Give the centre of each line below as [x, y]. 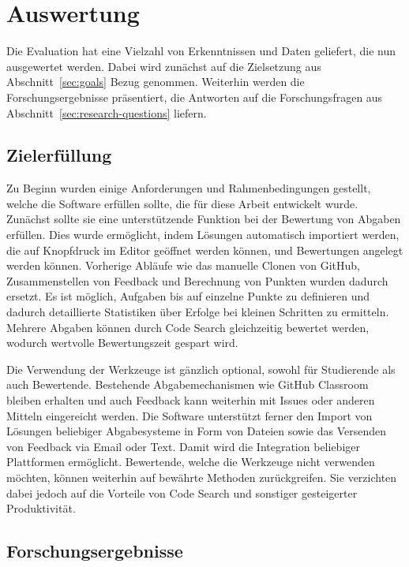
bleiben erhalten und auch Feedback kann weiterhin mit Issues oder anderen [191, 400]
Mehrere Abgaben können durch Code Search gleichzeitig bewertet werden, [188, 327]
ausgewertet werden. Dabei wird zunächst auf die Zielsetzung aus [164, 66]
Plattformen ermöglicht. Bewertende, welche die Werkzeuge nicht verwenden [191, 462]
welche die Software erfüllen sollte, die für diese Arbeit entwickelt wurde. [182, 203]
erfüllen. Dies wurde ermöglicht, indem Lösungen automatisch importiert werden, [203, 235]
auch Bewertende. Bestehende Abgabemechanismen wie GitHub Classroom [188, 384]
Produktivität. [41, 508]
